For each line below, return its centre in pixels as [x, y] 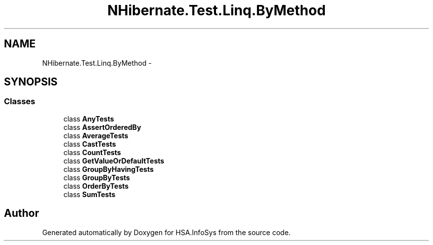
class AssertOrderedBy [102, 127]
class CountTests [92, 152]
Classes [20, 102]
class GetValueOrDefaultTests [114, 161]
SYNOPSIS [31, 82]
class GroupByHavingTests [108, 169]
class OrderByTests [96, 186]
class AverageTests [96, 135]
